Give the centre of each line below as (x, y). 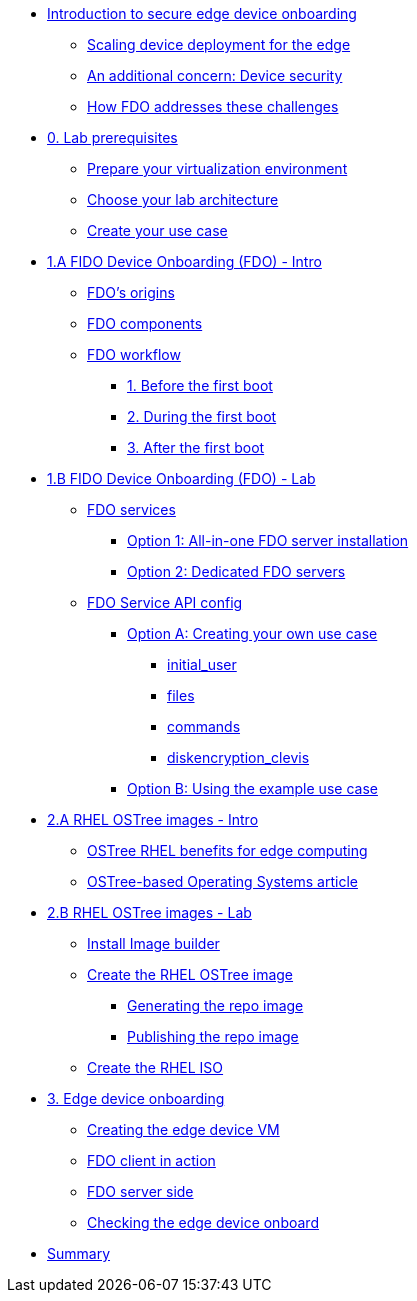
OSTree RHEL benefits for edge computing (227, 850)
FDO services (131, 509)
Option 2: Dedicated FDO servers (236, 571)
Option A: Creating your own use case (252, 633)
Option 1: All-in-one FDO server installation (268, 540)
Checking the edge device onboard (203, 1222)
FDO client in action (151, 1160)
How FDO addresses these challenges (213, 106)
